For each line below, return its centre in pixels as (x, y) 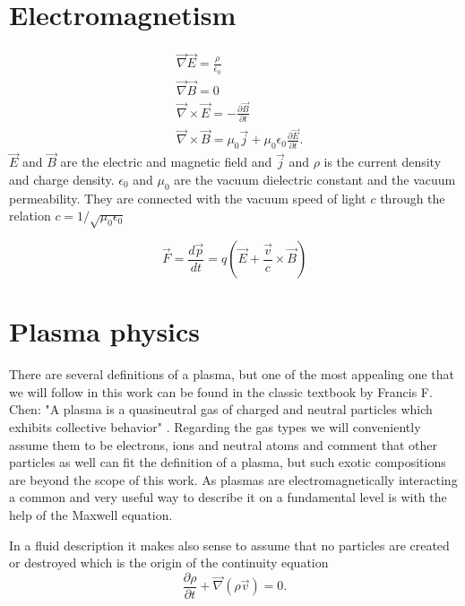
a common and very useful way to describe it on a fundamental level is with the (228, 497)
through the (413, 198)
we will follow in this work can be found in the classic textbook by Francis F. (221, 391)
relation (30, 216)
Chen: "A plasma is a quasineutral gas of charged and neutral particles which (221, 409)
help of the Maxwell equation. (91, 515)
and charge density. (62, 179)
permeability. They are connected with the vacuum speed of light (188, 198)
